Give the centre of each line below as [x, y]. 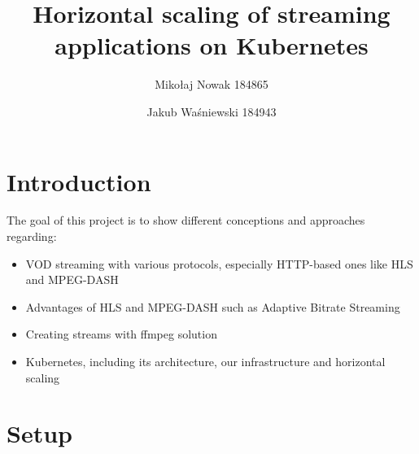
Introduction [79, 181]
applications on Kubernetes [212, 45]
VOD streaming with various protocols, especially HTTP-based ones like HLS [219, 263]
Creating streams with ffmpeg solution [121, 334]
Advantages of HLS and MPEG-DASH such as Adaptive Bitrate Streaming [213, 306]
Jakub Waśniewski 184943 [212, 111]
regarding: [32, 236]
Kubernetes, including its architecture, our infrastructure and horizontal [205, 361]
